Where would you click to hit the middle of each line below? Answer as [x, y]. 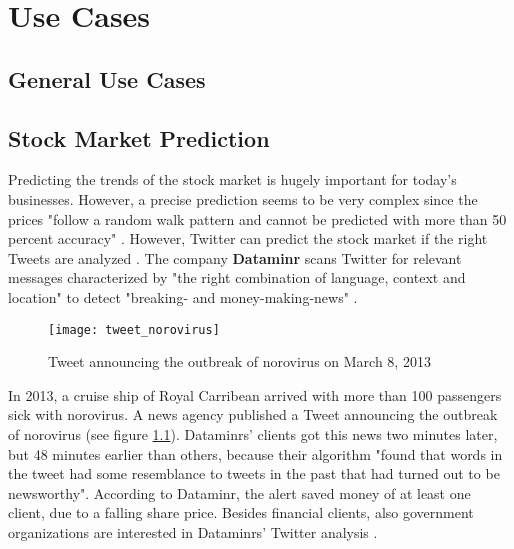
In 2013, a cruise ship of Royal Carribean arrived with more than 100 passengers [255, 394]
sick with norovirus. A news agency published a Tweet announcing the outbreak [253, 414]
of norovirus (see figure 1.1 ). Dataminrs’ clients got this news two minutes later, [253, 433]
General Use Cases [107, 78]
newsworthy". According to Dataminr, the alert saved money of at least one [239, 492]
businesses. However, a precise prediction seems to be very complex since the [243, 198]
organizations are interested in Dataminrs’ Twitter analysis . [193, 531]
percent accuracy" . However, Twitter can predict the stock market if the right [248, 238]
